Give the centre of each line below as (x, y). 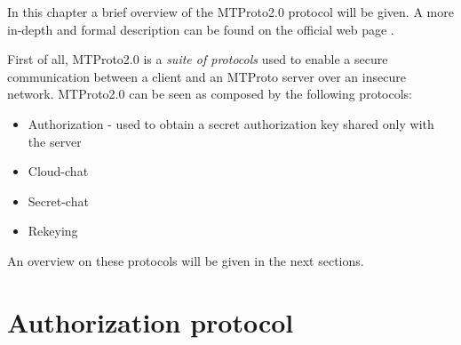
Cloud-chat (58, 171)
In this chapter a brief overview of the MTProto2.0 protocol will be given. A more (230, 12)
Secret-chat (58, 201)
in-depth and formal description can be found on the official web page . (201, 29)
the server (55, 141)
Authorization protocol (151, 321)
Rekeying (53, 231)
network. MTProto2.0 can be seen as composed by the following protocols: (210, 94)
